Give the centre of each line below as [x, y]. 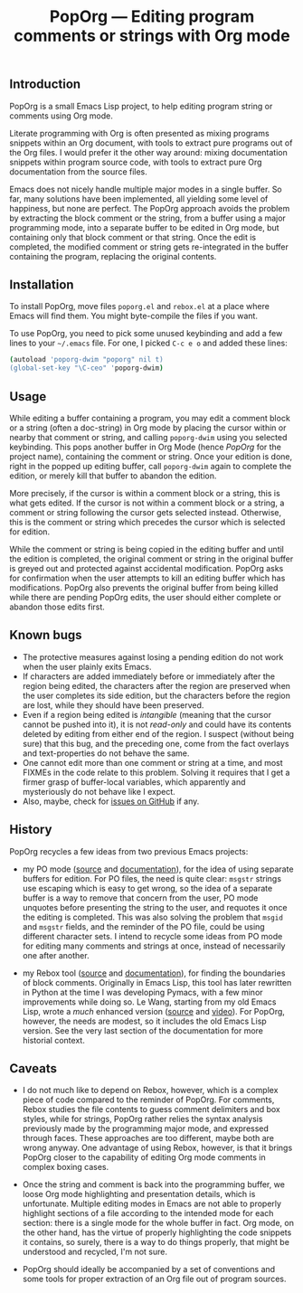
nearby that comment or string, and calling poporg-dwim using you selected [148, 437]
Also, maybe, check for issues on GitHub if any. [111, 801]
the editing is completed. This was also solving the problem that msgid [152, 917]
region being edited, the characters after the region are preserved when [156, 685]
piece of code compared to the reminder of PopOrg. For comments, [148, 1100]
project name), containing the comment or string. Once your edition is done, [151, 456]
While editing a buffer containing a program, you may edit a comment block [150, 418]
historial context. [54, 1040]
